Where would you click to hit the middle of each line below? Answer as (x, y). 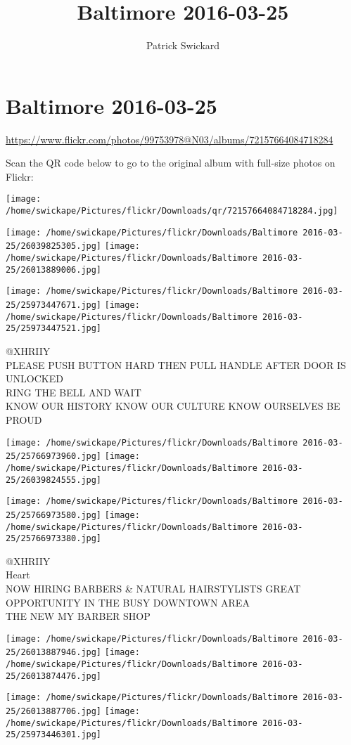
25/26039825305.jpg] (54, 246)
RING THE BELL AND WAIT (74, 392)
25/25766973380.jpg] (54, 539)
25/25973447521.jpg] (54, 329)
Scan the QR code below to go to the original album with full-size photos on (171, 163)
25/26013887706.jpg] (54, 712)
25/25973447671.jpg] (54, 305)
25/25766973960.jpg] (54, 456)
